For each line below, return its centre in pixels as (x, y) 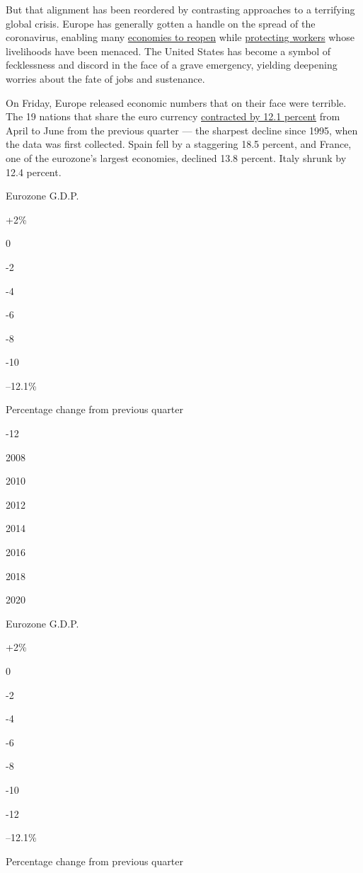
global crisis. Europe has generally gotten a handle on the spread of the (161, 23)
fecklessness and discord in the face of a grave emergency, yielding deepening (172, 65)
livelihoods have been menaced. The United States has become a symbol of (168, 51)
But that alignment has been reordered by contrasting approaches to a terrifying (180, 9)
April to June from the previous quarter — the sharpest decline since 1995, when (182, 130)
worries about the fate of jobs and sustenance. (105, 78)
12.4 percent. (34, 172)
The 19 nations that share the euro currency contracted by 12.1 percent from (173, 116)
